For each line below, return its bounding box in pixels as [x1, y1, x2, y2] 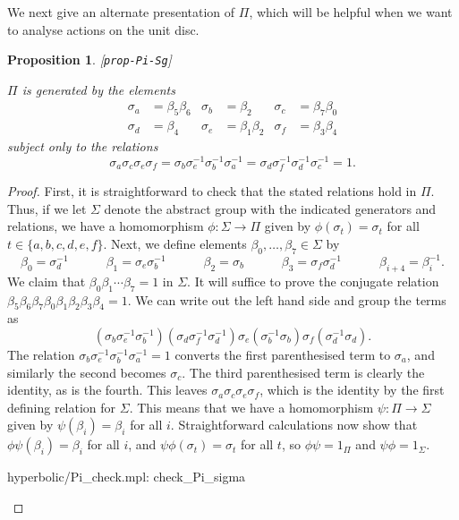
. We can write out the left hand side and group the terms [127, 290, 446, 309]
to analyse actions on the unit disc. [7, 20, 200, 38]
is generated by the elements [21, 80, 175, 98]
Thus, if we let [7, 199, 87, 217]
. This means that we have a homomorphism [129, 397, 374, 416]
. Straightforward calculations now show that [170, 415, 418, 434]
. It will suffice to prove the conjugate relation [187, 271, 439, 290]
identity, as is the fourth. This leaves [7, 380, 208, 399]
